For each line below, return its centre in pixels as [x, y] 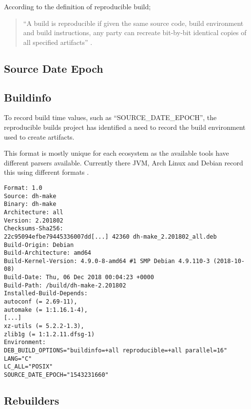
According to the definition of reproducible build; [77, 6]
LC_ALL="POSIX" [29, 367]
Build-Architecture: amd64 [48, 253]
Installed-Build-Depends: [46, 294]
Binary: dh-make [30, 204]
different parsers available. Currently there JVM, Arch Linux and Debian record [124, 162]
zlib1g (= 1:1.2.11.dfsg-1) [49, 334]
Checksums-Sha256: [34, 229]
